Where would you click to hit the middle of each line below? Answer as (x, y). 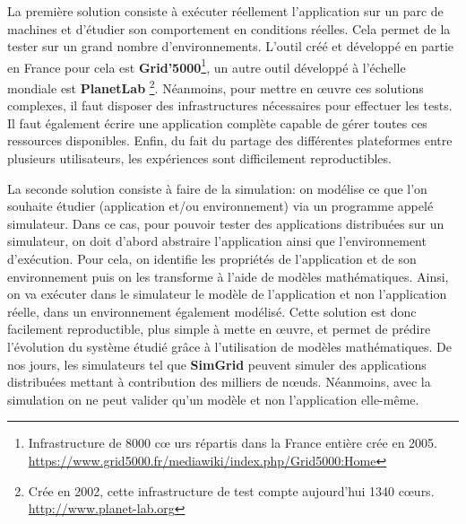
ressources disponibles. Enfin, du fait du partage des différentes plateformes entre (230, 140)
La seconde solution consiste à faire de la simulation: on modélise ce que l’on (217, 188)
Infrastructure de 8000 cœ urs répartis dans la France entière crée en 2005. (233, 443)
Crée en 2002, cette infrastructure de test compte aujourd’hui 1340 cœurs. (231, 490)
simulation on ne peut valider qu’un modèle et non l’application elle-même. (213, 399)
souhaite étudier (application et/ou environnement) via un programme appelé (220, 206)
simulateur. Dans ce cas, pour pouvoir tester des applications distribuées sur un (226, 223)
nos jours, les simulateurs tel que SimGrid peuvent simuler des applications (217, 364)
